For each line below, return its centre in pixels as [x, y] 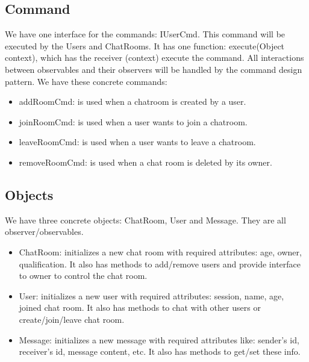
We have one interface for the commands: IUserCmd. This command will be [145, 34]
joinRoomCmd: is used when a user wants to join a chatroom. [133, 121]
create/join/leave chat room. [72, 319]
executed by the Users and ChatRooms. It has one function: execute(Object [145, 45]
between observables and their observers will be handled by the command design [154, 69]
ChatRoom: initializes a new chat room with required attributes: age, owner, [160, 251]
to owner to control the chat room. [83, 276]
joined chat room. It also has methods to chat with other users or [140, 307]
